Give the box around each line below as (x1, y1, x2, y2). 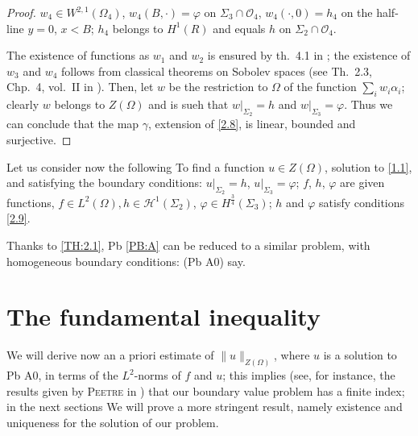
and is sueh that (148, 96, 229, 113)
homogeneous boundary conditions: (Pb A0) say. (6, 252, 246, 269)
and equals (213, 19, 266, 36)
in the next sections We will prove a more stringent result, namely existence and (6, 398, 403, 415)
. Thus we (344, 96, 393, 113)
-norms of (134, 367, 181, 384)
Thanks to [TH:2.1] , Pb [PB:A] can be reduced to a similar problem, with (6, 236, 370, 253)
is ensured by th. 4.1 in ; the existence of (207, 47, 411, 64)
